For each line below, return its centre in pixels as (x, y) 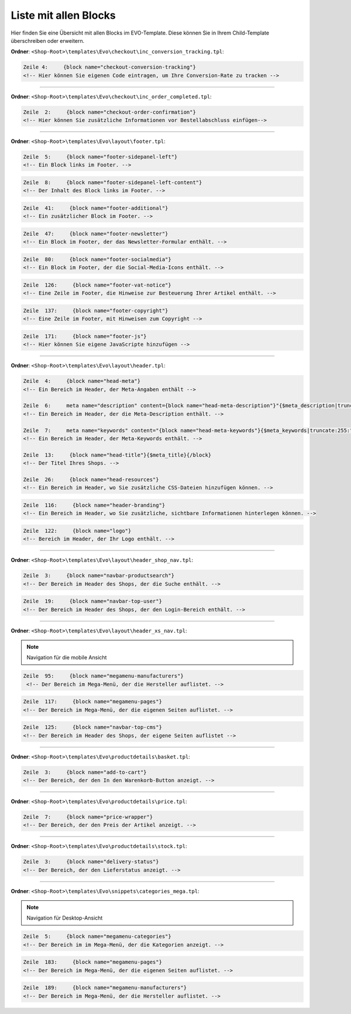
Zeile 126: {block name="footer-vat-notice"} (97, 285)
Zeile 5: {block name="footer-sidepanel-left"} (100, 157)
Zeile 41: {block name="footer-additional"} (96, 208)
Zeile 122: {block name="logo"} (77, 531)
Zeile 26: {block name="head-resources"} (91, 479)
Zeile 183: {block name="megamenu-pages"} (92, 962)
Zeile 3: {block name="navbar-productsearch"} (99, 576)
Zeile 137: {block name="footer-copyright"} (96, 310)
